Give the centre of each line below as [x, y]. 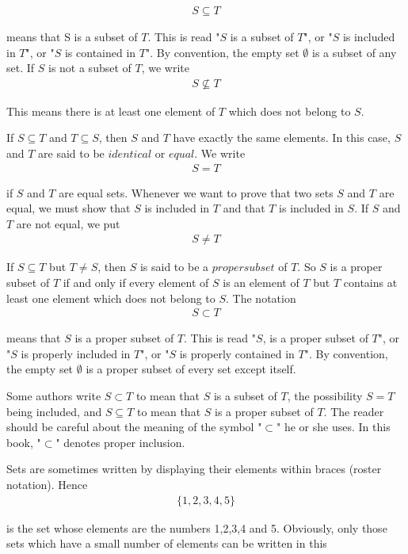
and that [244, 208]
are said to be [71, 153]
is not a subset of [90, 68]
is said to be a [174, 267]
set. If [21, 68]
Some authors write [54, 396]
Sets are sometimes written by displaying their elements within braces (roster [194, 469]
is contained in [100, 52]
